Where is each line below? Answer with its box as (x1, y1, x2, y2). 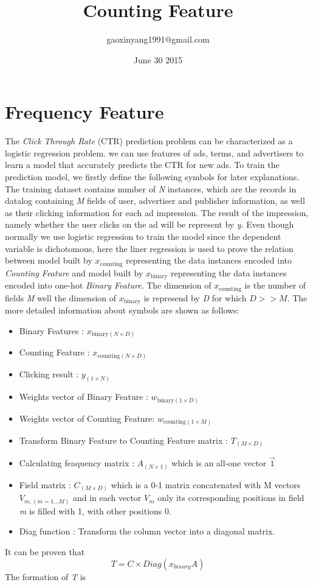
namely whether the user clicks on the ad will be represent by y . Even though (5, 218, 294, 231)
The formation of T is (5, 570, 86, 583)
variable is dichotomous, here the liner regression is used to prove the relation (5, 242, 294, 254)
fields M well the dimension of (5, 291, 117, 304)
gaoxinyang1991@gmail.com (106, 33, 210, 46)
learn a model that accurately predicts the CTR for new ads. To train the (5, 158, 280, 171)
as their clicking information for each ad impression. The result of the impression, (5, 206, 309, 219)
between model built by (5, 254, 92, 267)
